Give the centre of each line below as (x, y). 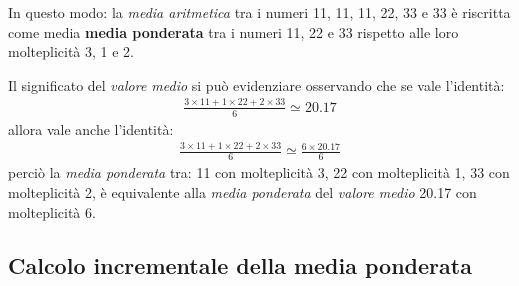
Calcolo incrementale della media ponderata (240, 265)
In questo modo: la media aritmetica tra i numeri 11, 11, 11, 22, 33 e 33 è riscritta (259, 12)
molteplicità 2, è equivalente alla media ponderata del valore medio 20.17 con (242, 191)
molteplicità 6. (52, 211)
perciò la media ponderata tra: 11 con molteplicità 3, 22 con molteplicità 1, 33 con (259, 172)
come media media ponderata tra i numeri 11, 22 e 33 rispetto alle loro (233, 31)
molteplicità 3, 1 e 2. (71, 51)
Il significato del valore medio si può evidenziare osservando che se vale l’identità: (256, 84)
